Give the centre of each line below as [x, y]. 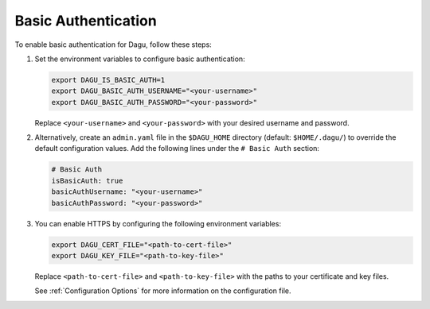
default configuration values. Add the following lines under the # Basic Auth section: [177, 149]
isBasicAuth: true [87, 180]
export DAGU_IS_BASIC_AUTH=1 [108, 80]
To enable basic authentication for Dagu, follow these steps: [113, 44]
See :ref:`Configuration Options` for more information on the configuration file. [163, 291]
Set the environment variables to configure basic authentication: [140, 59]
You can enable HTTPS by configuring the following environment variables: [158, 223]
